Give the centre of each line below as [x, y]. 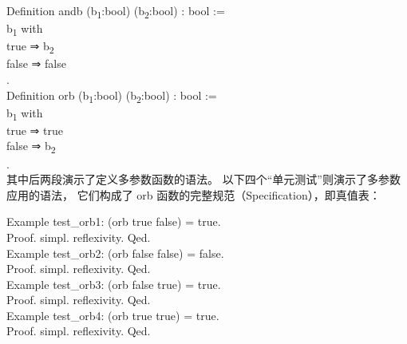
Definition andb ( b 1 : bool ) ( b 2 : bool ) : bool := [116, 12]
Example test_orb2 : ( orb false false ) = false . [115, 253]
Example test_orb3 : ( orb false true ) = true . [114, 284]
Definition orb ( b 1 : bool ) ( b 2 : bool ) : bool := [112, 96]
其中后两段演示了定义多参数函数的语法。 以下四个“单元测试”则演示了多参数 [203, 179]
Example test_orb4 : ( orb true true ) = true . [113, 315]
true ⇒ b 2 [30, 47]
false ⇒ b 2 [31, 147]
